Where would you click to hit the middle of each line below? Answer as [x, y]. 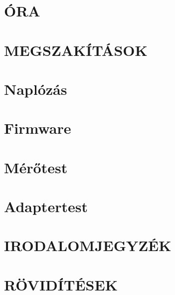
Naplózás [36, 89]
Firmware [38, 128]
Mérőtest [36, 167]
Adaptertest [46, 206]
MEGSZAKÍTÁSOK [76, 50]
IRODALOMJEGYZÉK [88, 245]
